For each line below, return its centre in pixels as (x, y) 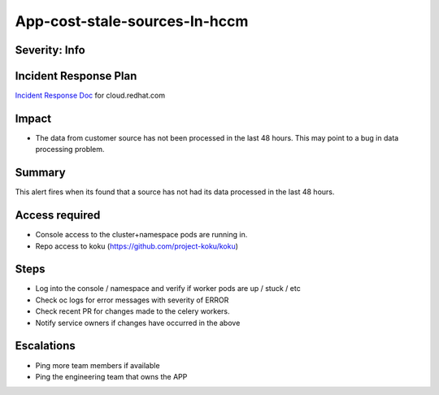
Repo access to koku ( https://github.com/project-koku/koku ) (137, 246)
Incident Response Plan (76, 76)
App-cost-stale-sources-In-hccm (132, 21)
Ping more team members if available (98, 365)
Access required (58, 215)
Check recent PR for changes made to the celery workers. (133, 311)
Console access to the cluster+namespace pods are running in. (141, 235)
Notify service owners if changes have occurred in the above (138, 323)
